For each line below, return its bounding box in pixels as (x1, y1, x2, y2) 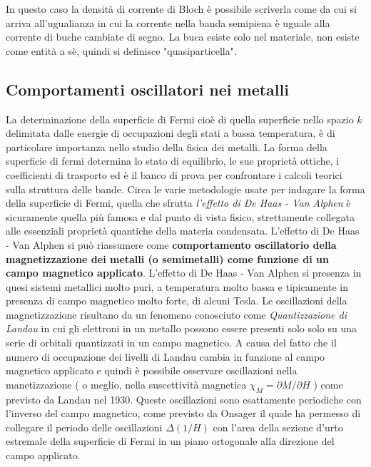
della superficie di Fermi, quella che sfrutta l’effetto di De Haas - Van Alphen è (6, 195, 351, 210)
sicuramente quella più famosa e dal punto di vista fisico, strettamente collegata (6, 209, 355, 224)
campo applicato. (6, 448, 81, 463)
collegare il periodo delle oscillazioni (6, 419, 163, 434)
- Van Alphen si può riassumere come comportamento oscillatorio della (6, 237, 337, 252)
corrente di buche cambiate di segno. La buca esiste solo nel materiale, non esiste (6, 29, 360, 44)
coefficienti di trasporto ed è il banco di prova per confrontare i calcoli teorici (6, 167, 342, 182)
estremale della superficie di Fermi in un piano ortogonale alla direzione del (6, 433, 335, 448)
